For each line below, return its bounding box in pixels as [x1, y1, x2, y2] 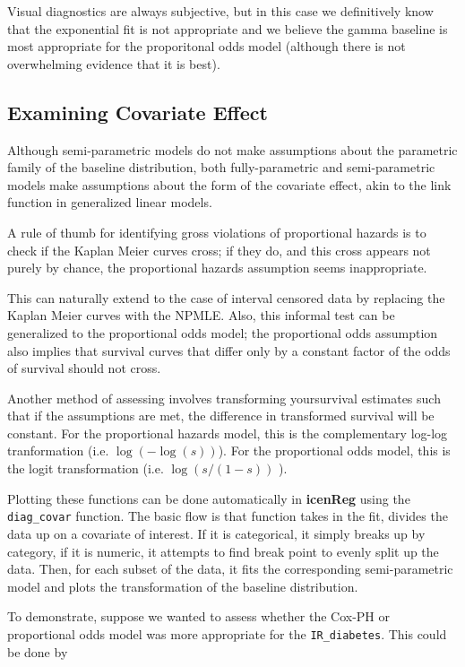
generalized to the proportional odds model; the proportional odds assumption [7, 323, 438, 342]
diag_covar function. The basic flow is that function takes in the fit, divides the [7, 507, 448, 525]
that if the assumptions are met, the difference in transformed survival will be [7, 406, 435, 425]
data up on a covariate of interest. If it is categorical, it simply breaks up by [7, 524, 426, 542]
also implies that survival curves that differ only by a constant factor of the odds [7, 341, 451, 359]
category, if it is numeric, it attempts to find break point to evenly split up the [7, 541, 439, 560]
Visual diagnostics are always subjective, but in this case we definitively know [7, 2, 434, 20]
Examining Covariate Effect [7, 98, 268, 126]
